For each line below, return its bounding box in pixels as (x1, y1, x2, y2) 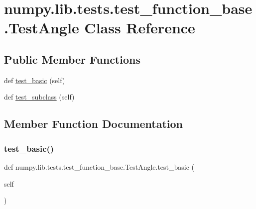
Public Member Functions (4, 51, 140, 67)
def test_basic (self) (4, 75, 65, 85)
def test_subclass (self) (4, 92, 75, 102)
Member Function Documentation (4, 116, 183, 131)
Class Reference (84, 17, 195, 38)
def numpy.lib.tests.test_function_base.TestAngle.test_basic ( (4, 161, 195, 172)
